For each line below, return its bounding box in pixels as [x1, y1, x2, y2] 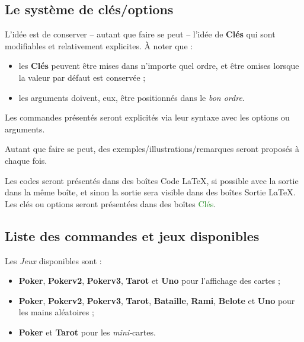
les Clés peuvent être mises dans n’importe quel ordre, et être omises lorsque [18, 59, 299, 72]
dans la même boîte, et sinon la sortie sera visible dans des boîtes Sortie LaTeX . [5, 186, 296, 198]
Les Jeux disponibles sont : [5, 254, 102, 267]
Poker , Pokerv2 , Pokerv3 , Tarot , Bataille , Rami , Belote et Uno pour [18, 294, 295, 306]
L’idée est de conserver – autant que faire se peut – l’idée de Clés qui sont [5, 28, 276, 40]
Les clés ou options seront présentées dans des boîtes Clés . [5, 197, 216, 210]
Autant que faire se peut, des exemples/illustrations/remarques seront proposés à [5, 142, 300, 155]
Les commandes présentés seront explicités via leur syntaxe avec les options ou [5, 111, 290, 123]
